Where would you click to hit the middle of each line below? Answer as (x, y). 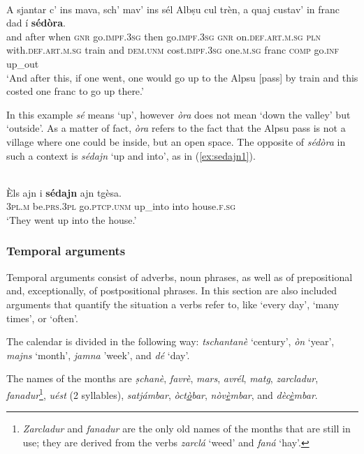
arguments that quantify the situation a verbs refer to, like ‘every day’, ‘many (173, 304)
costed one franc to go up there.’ (75, 91)
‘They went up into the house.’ (72, 219)
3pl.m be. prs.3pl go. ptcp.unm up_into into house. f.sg (121, 206)
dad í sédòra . (36, 23)
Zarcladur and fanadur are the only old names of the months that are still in (187, 429)
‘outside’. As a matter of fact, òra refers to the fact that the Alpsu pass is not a (176, 128)
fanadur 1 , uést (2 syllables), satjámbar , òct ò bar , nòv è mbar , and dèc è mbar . (162, 393)
